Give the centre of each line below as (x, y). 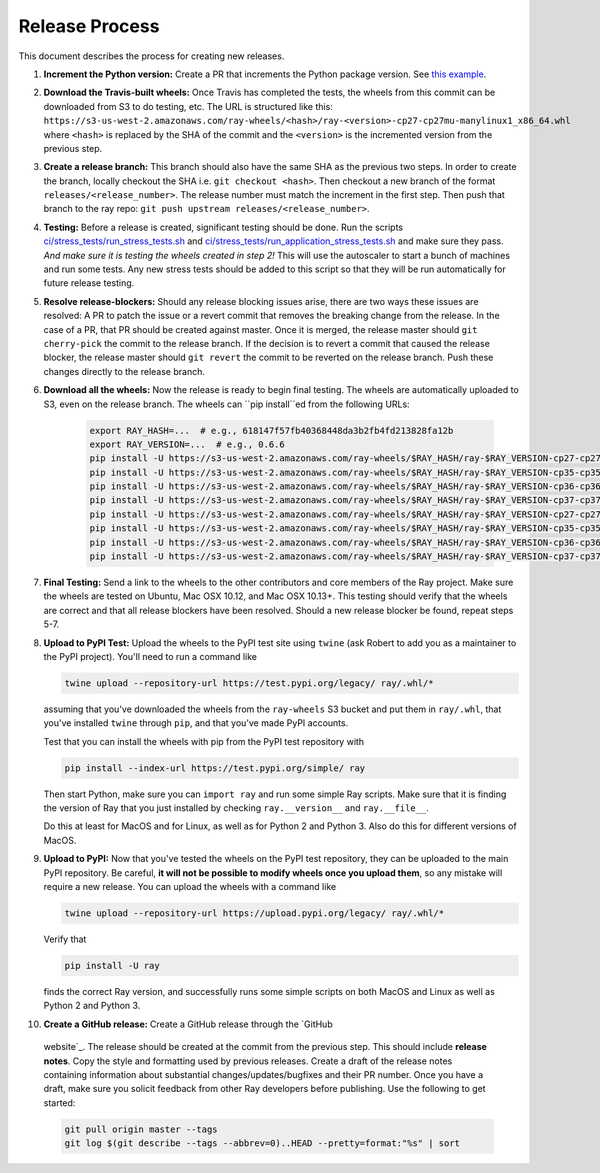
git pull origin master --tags (141, 1129)
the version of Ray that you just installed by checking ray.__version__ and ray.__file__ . (236, 808)
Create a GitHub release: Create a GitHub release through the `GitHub (188, 1024)
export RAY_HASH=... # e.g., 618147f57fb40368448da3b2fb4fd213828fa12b (271, 430)
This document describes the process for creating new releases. (151, 56)
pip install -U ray (112, 965)
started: (59, 1102)
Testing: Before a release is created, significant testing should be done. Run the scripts (223, 227)
